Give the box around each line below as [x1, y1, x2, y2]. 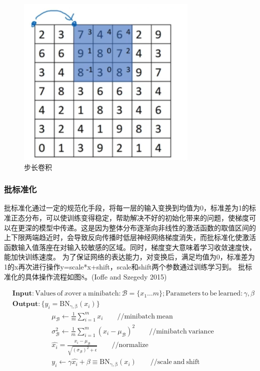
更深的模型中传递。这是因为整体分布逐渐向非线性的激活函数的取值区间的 [17, 222, 256, 232]
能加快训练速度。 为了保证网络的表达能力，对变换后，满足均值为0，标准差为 [4, 251, 255, 262]
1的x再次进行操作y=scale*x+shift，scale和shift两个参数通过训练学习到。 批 [4, 261, 245, 271]
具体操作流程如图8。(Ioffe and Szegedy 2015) [24, 271, 167, 281]
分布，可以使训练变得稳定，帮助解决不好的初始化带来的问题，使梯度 [24, 212, 249, 222]
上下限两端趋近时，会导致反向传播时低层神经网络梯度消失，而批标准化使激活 [4, 232, 256, 242]
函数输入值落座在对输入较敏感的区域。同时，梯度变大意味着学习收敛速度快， [4, 241, 256, 252]
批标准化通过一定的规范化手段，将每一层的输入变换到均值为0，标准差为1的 [4, 202, 249, 213]
